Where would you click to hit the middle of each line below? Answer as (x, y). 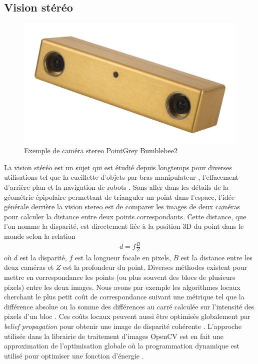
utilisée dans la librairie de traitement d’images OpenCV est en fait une (114, 336)
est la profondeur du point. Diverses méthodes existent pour (155, 267)
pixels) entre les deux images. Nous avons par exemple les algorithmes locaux (122, 287)
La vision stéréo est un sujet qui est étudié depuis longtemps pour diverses (118, 167)
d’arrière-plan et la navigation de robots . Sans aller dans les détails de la (116, 187)
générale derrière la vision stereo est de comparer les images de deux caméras (122, 207)
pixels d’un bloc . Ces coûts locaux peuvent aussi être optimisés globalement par (127, 316)
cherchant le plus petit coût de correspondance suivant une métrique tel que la (124, 297)
